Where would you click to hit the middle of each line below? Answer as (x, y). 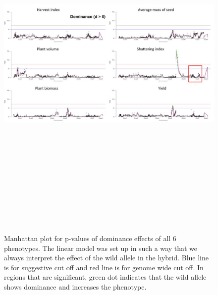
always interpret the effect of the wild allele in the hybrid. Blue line (106, 258)
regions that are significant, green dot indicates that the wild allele (105, 277)
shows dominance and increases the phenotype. (75, 286)
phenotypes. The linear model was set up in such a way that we (101, 248)
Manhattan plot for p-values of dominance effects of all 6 (90, 238)
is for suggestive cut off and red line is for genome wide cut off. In (104, 267)
